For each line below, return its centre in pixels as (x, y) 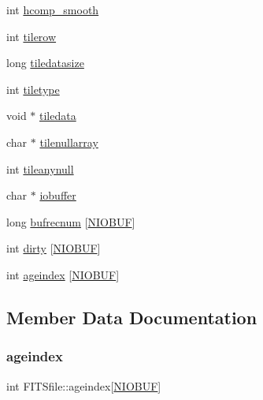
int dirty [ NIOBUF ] (54, 248)
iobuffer (58, 195)
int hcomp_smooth (53, 9)
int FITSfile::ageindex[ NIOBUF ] (84, 385)
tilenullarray (69, 142)
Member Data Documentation (132, 317)
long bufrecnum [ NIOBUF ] (71, 221)
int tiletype (33, 89)
